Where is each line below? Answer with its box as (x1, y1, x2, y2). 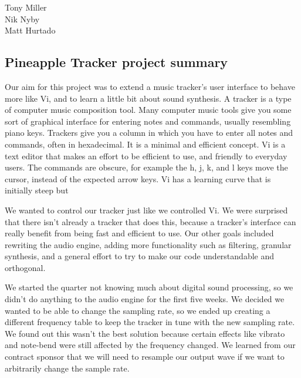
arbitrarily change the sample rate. (5, 362, 130, 374)
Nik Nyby (5, 12, 40, 25)
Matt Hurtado (5, 24, 56, 36)
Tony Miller (5, 1, 47, 13)
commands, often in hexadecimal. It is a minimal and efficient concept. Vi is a (5, 138, 286, 150)
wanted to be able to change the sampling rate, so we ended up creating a (5, 304, 270, 316)
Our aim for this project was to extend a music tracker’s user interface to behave (5, 80, 295, 92)
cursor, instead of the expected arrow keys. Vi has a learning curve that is (5, 172, 271, 185)
